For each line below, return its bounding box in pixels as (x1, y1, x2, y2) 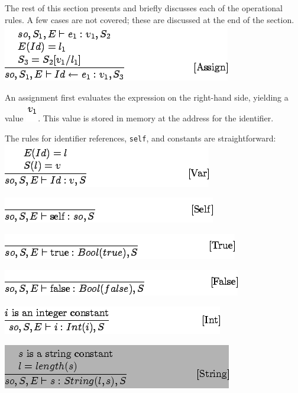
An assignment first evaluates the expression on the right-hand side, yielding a (5, 91, 289, 103)
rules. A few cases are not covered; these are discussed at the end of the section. (5, 13, 294, 25)
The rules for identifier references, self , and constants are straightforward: (5, 131, 276, 144)
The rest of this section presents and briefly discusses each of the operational (5, 2, 283, 14)
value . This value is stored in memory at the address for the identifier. (5, 112, 274, 124)
